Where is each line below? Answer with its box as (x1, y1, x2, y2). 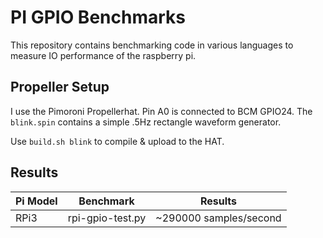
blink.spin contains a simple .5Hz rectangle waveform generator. (10, 116, 282, 128)
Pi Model (15, 194, 58, 208)
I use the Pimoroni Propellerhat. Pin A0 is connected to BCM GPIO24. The (10, 105, 313, 117)
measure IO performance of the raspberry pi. (10, 49, 197, 61)
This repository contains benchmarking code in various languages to (10, 39, 294, 51)
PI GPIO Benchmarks (10, 6, 186, 29)
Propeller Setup (10, 79, 110, 96)
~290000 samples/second (155, 211, 282, 225)
